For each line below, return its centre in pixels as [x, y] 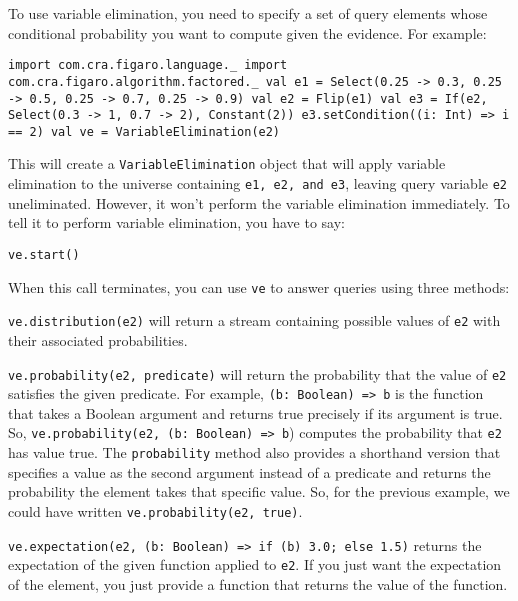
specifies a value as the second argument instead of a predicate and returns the [249, 471]
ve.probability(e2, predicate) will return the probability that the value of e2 [257, 373]
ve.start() [44, 254]
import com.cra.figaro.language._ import [148, 65]
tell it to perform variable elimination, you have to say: [176, 222]
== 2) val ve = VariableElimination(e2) [144, 131]
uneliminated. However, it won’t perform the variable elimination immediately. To [259, 202]
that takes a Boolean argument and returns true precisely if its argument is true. [255, 412]
